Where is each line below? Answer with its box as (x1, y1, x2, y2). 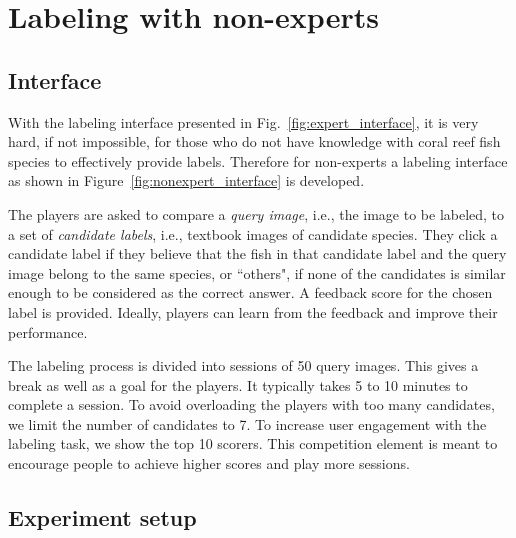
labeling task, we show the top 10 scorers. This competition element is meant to (8, 433, 498, 454)
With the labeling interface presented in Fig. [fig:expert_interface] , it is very (8, 111, 479, 132)
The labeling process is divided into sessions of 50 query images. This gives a (8, 355, 479, 376)
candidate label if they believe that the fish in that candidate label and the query (8, 243, 507, 264)
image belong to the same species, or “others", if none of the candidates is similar (8, 262, 506, 283)
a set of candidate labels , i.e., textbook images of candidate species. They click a (8, 223, 498, 244)
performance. (8, 321, 88, 342)
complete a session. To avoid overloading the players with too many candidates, (8, 394, 495, 415)
